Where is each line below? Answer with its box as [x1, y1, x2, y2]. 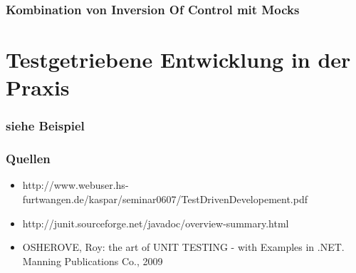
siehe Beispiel [6, 117, 85, 135]
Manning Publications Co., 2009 [22, 253, 163, 268]
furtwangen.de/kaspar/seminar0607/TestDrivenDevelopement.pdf [22, 192, 308, 207]
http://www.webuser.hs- [22, 177, 129, 192]
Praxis [6, 73, 70, 102]
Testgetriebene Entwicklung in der [6, 45, 351, 74]
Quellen [6, 150, 51, 168]
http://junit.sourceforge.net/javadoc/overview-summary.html [22, 215, 289, 230]
